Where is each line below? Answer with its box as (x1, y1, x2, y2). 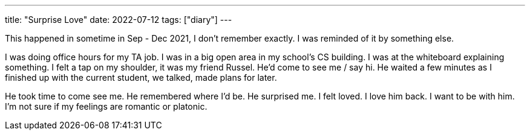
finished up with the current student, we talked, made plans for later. (5, 72, 277, 83)
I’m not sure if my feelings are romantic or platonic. (5, 101, 208, 111)
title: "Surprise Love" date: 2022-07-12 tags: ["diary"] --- (5, 14, 232, 25)
